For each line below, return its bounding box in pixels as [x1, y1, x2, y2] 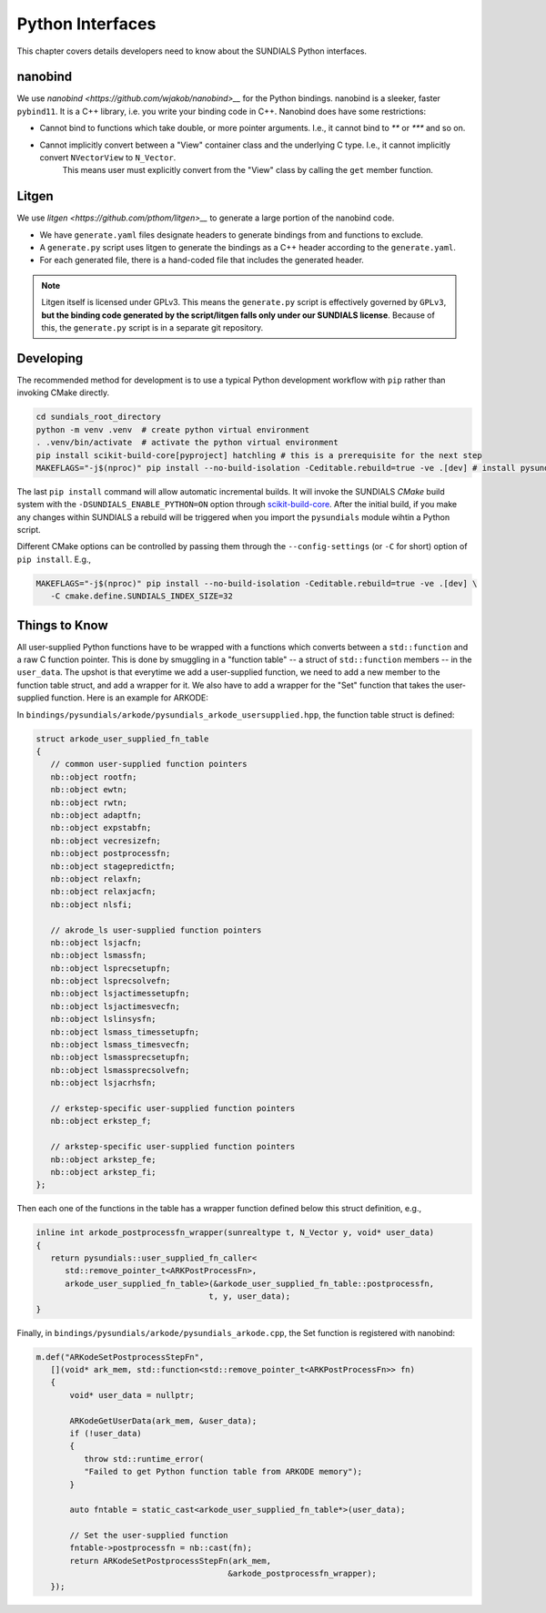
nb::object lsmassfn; [50, 950, 147, 961]
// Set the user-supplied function [69, 1530, 228, 1541]
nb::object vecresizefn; [50, 835, 161, 846]
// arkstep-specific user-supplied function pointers [50, 1141, 296, 1152]
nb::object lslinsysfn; [50, 1014, 157, 1025]
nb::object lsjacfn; [50, 937, 143, 947]
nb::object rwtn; [50, 797, 127, 808]
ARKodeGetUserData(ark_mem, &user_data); [69, 1415, 258, 1425]
